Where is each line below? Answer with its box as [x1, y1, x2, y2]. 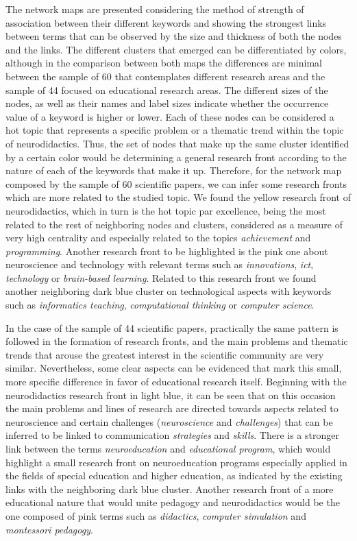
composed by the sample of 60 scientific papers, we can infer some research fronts [5, 176, 347, 191]
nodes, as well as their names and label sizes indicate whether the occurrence [5, 96, 329, 110]
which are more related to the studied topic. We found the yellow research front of [5, 190, 351, 204]
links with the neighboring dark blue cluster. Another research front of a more [5, 481, 334, 496]
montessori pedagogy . [5, 522, 93, 536]
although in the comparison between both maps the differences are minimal [5, 56, 322, 70]
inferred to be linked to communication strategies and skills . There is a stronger [5, 428, 339, 442]
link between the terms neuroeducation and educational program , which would [5, 442, 331, 455]
